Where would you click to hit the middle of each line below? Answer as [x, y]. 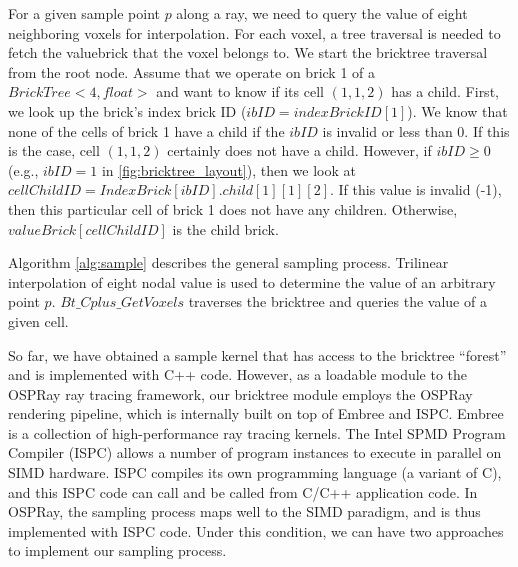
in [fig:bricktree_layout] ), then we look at [228, 169]
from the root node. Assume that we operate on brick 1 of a [192, 71]
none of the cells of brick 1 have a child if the [146, 130]
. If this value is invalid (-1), [415, 189]
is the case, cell [54, 150]
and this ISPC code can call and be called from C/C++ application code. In [243, 491]
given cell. [38, 320]
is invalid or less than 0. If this [416, 130]
